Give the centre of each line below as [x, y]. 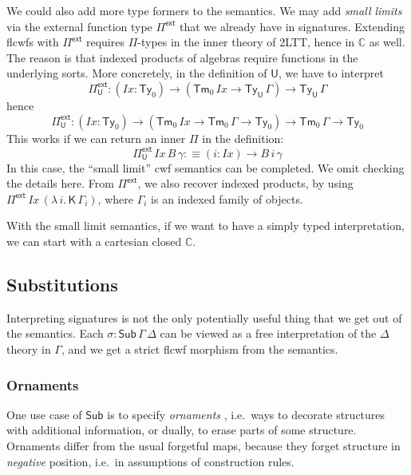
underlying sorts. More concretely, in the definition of [137, 73]
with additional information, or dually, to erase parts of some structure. [182, 430]
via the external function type [79, 26]
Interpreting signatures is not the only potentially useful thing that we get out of [204, 317]
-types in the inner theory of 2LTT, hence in [246, 42]
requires [105, 42]
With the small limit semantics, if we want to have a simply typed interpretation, [205, 226]
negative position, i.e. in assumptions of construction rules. [150, 461]
